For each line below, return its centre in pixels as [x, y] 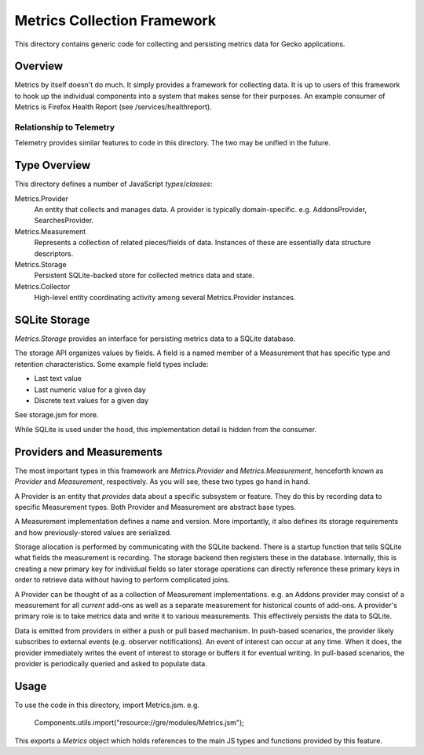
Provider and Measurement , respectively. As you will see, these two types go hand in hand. [162, 482]
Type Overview [53, 165]
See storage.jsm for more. [57, 415]
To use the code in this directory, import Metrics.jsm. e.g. [107, 705]
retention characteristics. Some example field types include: [111, 364]
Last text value [58, 379]
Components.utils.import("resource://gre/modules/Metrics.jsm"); [139, 723]
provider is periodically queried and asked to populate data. [111, 663]
